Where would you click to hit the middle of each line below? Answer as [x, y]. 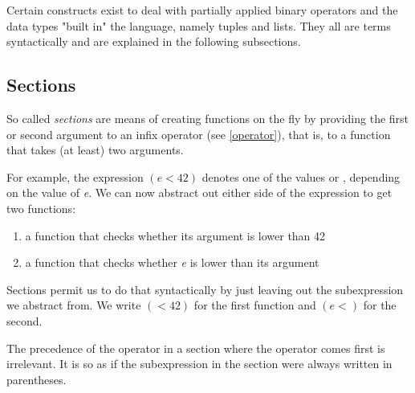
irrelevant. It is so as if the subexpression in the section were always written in [199, 364]
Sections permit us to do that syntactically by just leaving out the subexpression [205, 289]
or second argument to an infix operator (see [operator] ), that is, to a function [199, 134]
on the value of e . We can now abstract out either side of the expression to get [199, 192]
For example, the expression [75, 176]
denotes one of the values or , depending [301, 176]
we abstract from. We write [74, 305]
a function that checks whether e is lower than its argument [172, 262]
